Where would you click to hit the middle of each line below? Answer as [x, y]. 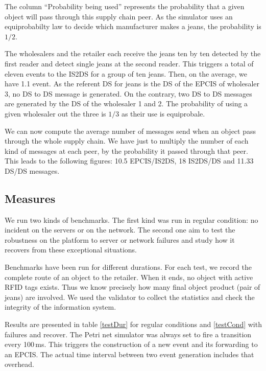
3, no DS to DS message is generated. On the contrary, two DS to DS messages [128, 93]
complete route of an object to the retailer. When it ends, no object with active [129, 277]
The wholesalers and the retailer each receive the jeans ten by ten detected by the [133, 53]
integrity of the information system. [61, 307]
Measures [30, 198]
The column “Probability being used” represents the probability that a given [125, 6]
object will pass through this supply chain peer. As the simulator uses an [119, 16]
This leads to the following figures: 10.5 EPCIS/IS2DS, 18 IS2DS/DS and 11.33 [129, 161]
